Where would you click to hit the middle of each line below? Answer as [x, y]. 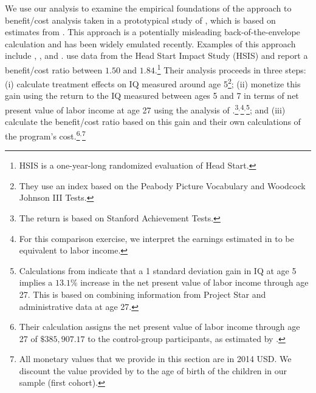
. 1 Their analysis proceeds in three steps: [230, 69]
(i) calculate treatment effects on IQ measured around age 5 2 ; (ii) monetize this [153, 83]
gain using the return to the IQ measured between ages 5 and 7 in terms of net [152, 96]
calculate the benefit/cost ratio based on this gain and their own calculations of [153, 122]
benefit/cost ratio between [54, 69]
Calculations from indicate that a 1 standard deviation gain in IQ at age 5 [158, 270]
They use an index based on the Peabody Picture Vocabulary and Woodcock [162, 185]
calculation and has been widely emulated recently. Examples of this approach [150, 43]
